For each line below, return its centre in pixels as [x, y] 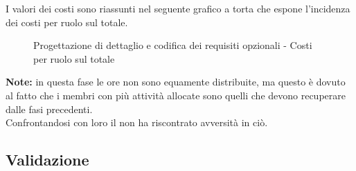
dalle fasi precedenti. [49, 109]
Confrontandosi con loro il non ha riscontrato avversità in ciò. [137, 122]
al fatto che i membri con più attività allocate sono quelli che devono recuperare [176, 95]
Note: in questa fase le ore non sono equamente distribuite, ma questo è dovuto [176, 82]
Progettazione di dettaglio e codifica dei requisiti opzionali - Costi [173, 45]
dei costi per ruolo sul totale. [67, 22]
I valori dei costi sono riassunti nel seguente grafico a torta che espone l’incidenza [178, 8]
